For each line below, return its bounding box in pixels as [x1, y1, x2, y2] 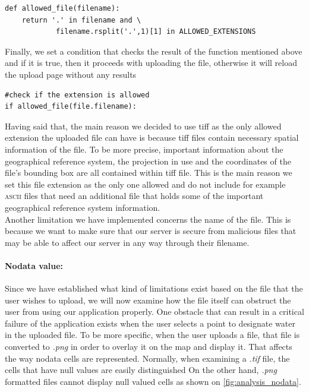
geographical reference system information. [5, 201, 160, 213]
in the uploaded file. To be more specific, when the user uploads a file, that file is [5, 328, 300, 341]
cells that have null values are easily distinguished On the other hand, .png [5, 363, 277, 376]
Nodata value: [5, 259, 63, 271]
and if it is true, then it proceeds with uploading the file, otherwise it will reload [5, 56, 297, 69]
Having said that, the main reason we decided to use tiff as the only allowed [5, 119, 282, 132]
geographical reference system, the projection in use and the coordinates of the [5, 154, 291, 167]
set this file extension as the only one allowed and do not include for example [5, 178, 286, 190]
